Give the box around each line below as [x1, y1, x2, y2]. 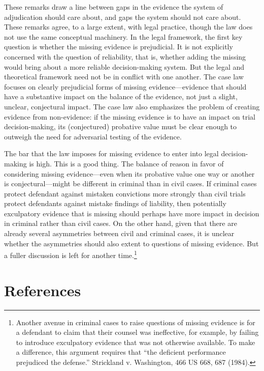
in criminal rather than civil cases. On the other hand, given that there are [4, 218, 237, 229]
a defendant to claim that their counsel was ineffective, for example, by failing [16, 327, 259, 337]
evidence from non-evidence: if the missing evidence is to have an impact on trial [4, 111, 255, 122]
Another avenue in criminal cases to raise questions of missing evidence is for [16, 317, 255, 327]
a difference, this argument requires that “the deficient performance [16, 347, 226, 357]
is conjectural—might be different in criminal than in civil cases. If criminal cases [4, 178, 257, 189]
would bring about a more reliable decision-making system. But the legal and [4, 61, 245, 72]
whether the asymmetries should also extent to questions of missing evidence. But [4, 238, 259, 248]
